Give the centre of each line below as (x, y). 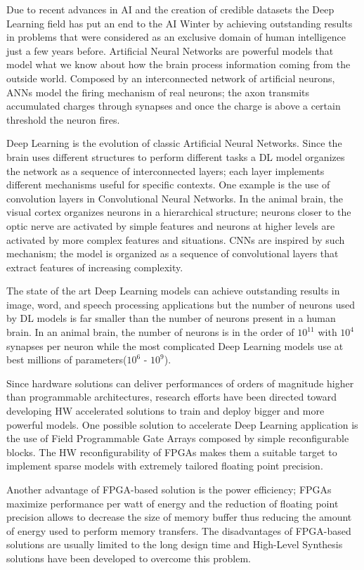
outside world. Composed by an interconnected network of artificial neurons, (171, 78)
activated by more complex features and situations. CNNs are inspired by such (176, 239)
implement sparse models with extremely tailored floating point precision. (165, 466)
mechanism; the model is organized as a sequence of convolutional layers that (173, 253)
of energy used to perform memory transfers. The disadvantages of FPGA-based (179, 530)
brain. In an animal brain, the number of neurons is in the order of (150, 332)
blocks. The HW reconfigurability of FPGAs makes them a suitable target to (172, 452)
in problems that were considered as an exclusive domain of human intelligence (176, 37)
